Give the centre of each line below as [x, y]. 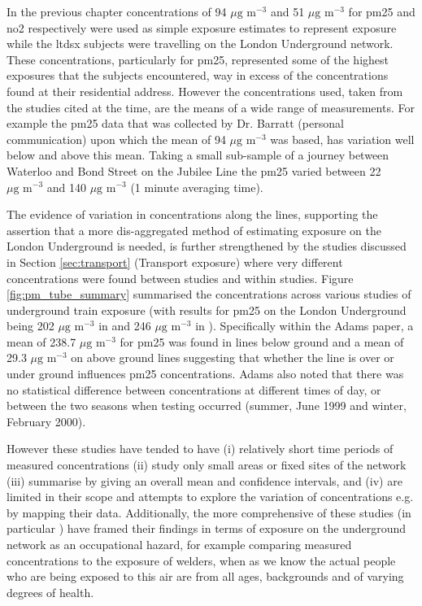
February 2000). [46, 421]
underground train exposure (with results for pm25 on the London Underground [207, 310]
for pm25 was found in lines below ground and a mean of [262, 341]
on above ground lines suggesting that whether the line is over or [233, 357]
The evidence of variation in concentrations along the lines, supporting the [192, 214]
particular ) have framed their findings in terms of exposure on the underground [206, 528]
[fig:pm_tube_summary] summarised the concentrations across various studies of [209, 294]
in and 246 [125, 326]
